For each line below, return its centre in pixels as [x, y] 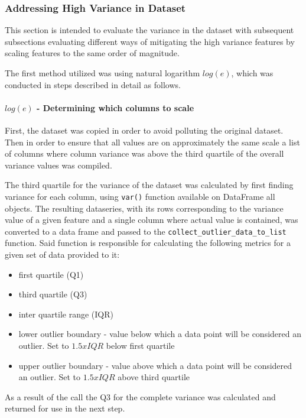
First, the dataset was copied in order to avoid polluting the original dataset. [144, 130]
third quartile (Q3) [53, 294]
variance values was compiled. [58, 165]
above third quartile [154, 377]
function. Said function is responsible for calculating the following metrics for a [148, 243]
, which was [252, 73]
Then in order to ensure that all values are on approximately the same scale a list [152, 142]
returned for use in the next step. [65, 408]
